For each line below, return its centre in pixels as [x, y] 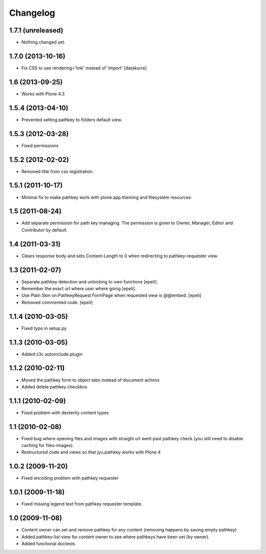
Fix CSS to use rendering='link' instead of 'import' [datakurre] [84, 68]
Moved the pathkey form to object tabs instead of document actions [90, 380]
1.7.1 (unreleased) [36, 30]
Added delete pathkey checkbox [54, 386]
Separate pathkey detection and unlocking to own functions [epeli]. [90, 281]
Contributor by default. [45, 230]
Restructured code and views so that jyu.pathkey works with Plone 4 [91, 452]
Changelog [32, 13]
